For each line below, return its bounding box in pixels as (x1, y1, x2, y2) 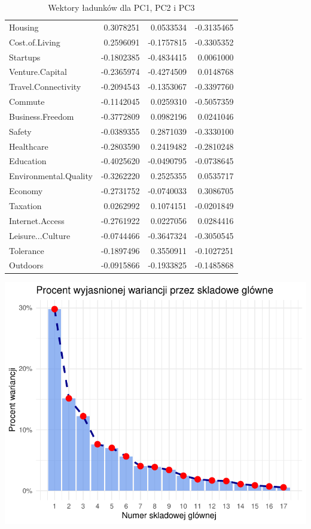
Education (9, 155, 47, 167)
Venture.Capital (9, 65, 67, 78)
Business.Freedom (9, 110, 74, 122)
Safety (9, 125, 32, 137)
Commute (9, 95, 45, 108)
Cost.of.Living (9, 35, 60, 48)
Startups (9, 50, 41, 63)
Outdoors (9, 259, 44, 271)
